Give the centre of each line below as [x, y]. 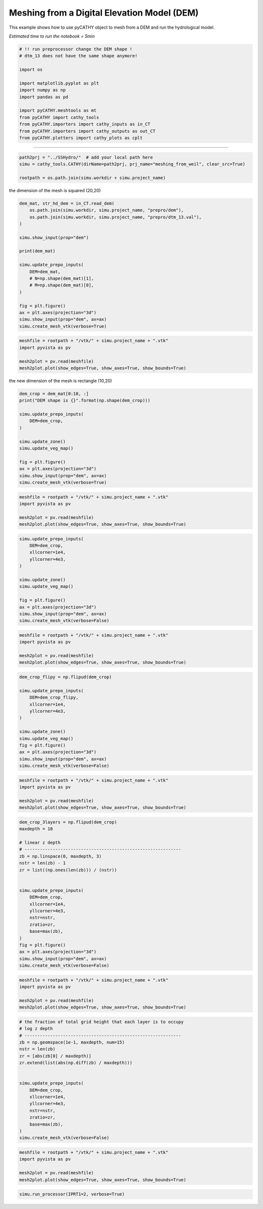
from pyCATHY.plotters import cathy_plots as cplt [81, 138]
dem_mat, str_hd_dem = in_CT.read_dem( [67, 203]
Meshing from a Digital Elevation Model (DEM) [104, 13]
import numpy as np [42, 90]
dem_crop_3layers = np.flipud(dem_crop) [68, 822]
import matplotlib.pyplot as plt [59, 83]
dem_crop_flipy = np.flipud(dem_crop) [66, 677]
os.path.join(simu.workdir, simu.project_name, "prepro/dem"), [107, 210]
